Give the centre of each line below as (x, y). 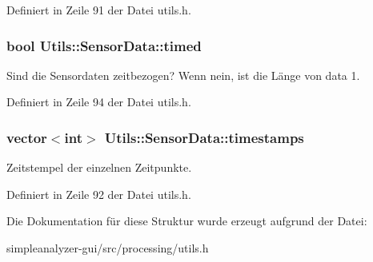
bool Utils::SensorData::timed (104, 45)
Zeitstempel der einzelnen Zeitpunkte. (99, 167)
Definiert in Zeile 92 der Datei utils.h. (99, 194)
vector (27, 137)
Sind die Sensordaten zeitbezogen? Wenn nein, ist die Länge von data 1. (183, 75)
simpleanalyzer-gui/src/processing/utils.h (108, 248)
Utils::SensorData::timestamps (204, 137)
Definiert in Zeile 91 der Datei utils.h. (99, 10)
